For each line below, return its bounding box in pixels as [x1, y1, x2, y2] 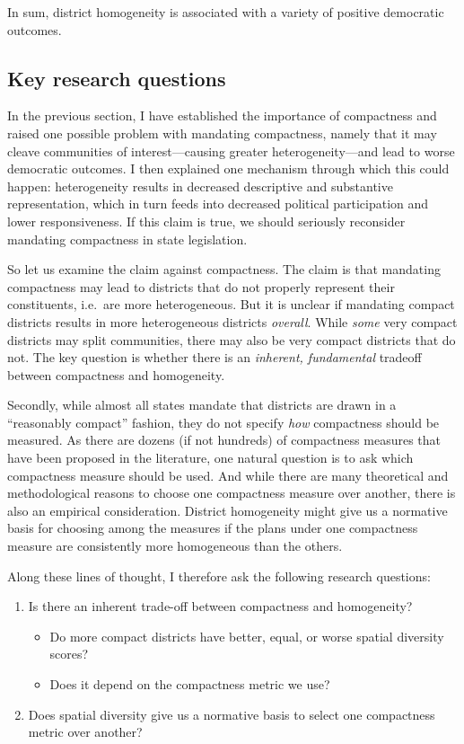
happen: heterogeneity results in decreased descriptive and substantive [7, 176, 393, 195]
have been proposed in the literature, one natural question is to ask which [7, 448, 414, 467]
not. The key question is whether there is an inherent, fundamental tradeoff [7, 348, 422, 367]
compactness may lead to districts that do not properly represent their [7, 277, 395, 296]
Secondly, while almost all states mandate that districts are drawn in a [7, 395, 397, 414]
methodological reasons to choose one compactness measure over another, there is [7, 483, 456, 502]
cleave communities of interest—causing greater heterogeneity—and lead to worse [7, 141, 455, 160]
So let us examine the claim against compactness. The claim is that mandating [7, 260, 441, 279]
